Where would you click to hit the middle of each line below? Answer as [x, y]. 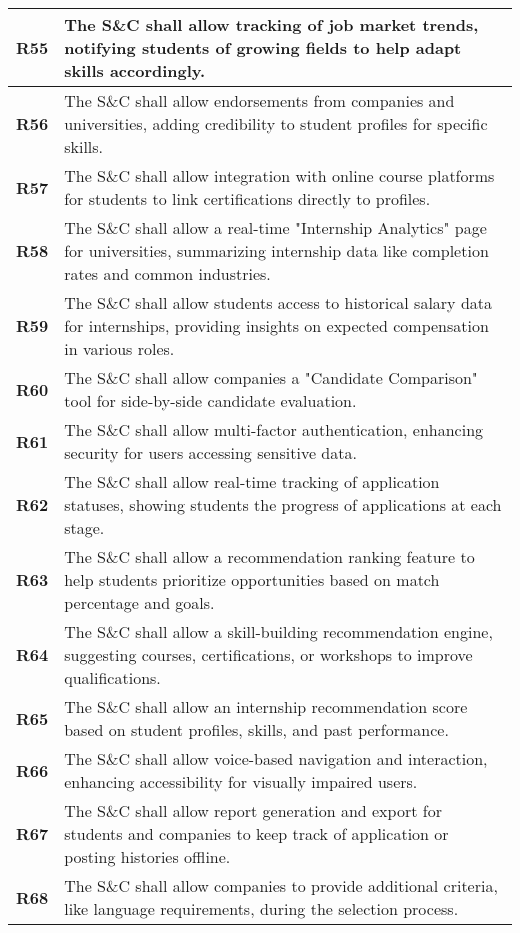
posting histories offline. [147, 856]
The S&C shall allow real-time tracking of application [252, 481]
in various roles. [119, 348]
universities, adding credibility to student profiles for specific [276, 123]
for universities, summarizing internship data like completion [276, 250]
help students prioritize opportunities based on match [252, 579]
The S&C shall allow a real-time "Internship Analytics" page [275, 227]
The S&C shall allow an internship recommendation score [266, 706]
